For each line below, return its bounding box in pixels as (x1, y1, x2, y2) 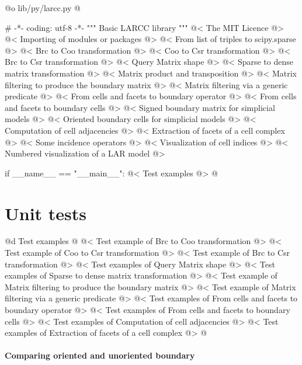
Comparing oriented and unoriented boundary (5, 349, 195, 361)
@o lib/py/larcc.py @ (5, 2, 81, 13)
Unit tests (5, 201, 87, 225)
